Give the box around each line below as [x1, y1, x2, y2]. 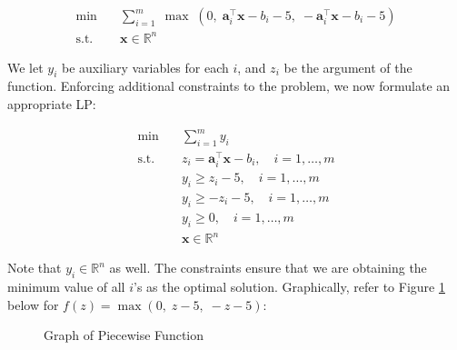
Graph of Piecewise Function [44, 325, 204, 345]
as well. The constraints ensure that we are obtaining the [109, 258, 427, 277]
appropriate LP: [7, 94, 96, 113]
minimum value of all [7, 276, 125, 295]
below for [7, 295, 59, 314]
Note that [7, 258, 62, 277]
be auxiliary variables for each [62, 57, 229, 76]
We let [7, 57, 44, 76]
